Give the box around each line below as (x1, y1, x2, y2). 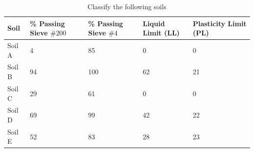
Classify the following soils (87, 1, 167, 11)
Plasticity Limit (192, 18, 247, 28)
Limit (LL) (143, 28, 180, 38)
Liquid (143, 18, 165, 28)
